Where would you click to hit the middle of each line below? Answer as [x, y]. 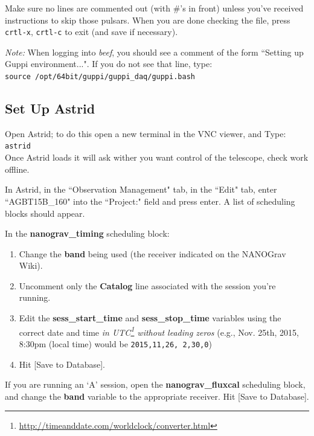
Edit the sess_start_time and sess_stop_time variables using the [150, 318]
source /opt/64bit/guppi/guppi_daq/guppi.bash [100, 77]
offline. [17, 169]
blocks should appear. [45, 213]
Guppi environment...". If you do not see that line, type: [109, 64]
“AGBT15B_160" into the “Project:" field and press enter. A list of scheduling [150, 201]
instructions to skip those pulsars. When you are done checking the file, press [148, 20]
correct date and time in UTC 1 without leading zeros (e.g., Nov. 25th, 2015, [159, 331]
